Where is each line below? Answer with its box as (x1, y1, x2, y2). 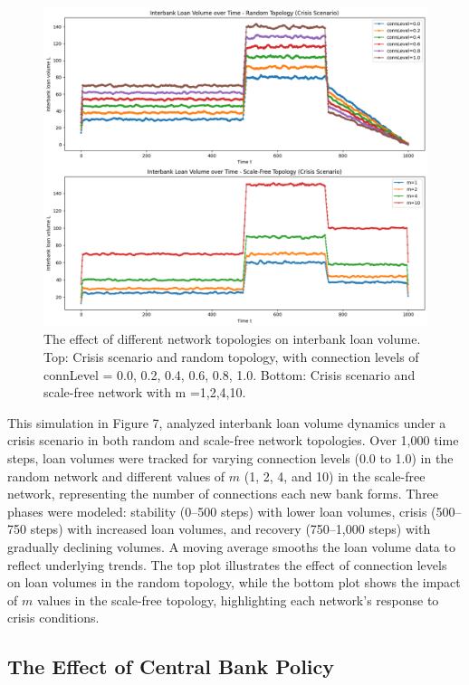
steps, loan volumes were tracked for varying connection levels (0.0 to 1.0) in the (7, 448, 454, 467)
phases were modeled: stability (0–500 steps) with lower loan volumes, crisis (7, 501, 427, 520)
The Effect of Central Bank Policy (7, 652, 335, 680)
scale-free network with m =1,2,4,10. (43, 383, 246, 402)
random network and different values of (7, 466, 225, 485)
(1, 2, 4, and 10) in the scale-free (244, 466, 426, 485)
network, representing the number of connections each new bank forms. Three (7, 484, 439, 503)
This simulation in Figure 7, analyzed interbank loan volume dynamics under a (7, 413, 446, 432)
